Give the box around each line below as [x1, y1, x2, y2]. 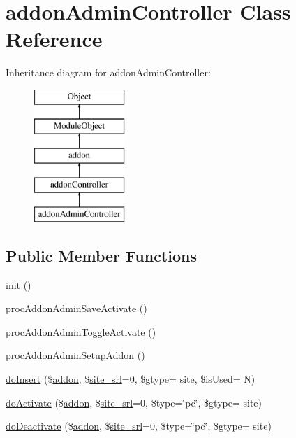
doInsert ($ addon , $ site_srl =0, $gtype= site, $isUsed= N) [6, 372, 256, 386]
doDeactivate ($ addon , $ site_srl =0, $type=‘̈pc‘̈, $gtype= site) [6, 418, 272, 433]
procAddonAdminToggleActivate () [6, 324, 156, 339]
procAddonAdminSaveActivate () [6, 301, 147, 316]
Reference [6, 24, 103, 53]
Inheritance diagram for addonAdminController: [6, 65, 211, 80]
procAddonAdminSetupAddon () [6, 348, 145, 362]
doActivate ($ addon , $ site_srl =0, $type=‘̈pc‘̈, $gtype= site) [6, 395, 262, 409]
